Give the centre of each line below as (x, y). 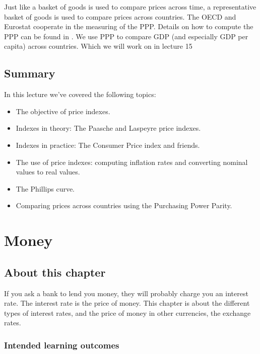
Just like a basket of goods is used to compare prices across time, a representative (130, 7)
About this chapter (55, 272)
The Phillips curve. (45, 188)
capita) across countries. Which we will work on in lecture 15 (98, 46)
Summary (30, 73)
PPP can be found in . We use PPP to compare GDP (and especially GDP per (126, 36)
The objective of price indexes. (63, 111)
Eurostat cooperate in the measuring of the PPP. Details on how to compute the (129, 26)
